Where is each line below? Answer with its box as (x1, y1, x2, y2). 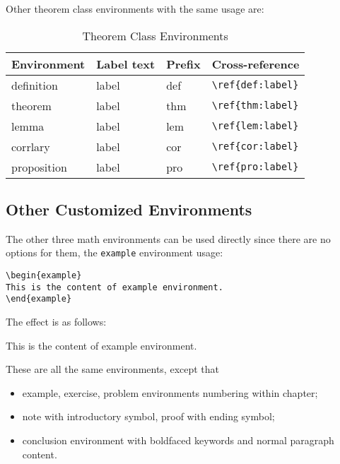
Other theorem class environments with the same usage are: (6, 1, 264, 16)
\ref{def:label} (211, 79, 299, 91)
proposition (11, 158, 67, 175)
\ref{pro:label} (211, 161, 299, 173)
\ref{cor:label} (211, 141, 299, 153)
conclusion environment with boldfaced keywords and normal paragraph (22, 432, 334, 447)
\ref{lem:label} (211, 120, 299, 132)
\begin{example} (6, 270, 82, 281)
